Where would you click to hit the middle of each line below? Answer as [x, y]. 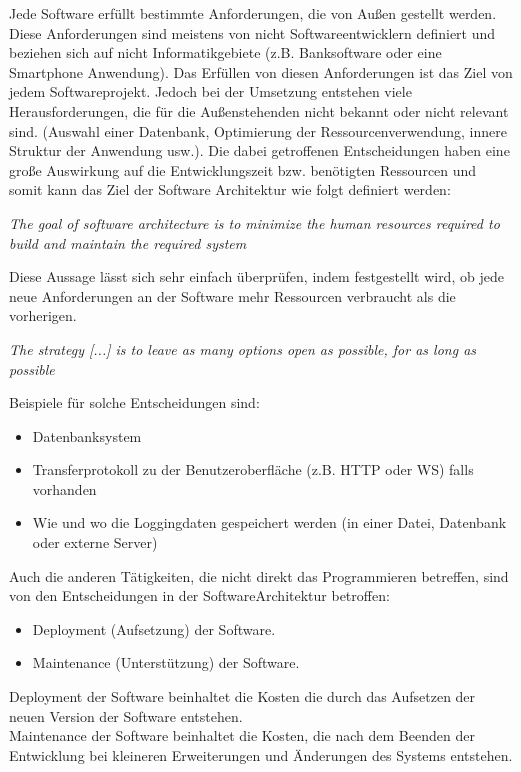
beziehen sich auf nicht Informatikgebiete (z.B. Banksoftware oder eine [225, 52]
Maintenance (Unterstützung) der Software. [166, 662]
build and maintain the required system [128, 242]
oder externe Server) [95, 542]
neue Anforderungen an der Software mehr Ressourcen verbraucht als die [232, 295]
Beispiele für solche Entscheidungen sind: [134, 402]
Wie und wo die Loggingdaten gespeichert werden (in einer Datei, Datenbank [269, 522]
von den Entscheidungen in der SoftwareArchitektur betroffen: [199, 595]
